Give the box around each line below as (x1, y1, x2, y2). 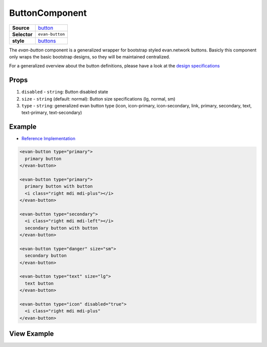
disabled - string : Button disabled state (21, 89, 108, 95)
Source (12, 24, 30, 31)
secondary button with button (25, 225, 98, 231)
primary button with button (25, 184, 93, 189)
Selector (12, 31, 33, 38)
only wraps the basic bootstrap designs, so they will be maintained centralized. (9, 53, 171, 59)
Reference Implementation (21, 136, 76, 142)
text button (25, 280, 54, 286)
